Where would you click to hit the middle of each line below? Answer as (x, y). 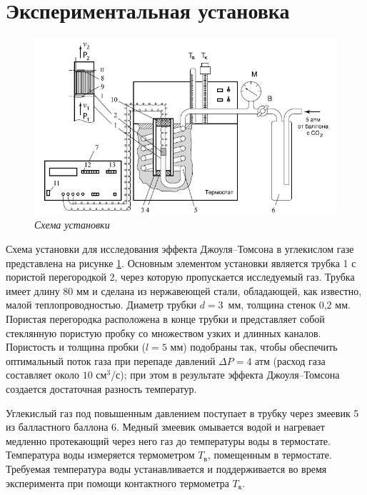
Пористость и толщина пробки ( (76, 347)
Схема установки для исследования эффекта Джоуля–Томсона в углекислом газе (180, 249)
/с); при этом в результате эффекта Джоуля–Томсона (225, 375)
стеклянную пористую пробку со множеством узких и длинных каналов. (164, 332)
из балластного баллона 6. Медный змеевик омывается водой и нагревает (165, 427)
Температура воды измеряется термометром (100, 455)
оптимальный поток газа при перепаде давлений (111, 360)
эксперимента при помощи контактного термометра (117, 482)
